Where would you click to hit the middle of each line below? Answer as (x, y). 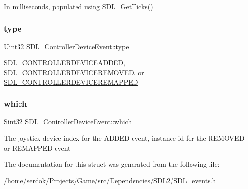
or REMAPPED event (37, 147)
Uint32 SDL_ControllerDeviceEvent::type (67, 46)
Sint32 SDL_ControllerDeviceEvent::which (68, 122)
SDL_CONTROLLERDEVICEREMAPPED (71, 82)
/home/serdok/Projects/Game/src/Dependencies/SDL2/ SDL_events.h (110, 180)
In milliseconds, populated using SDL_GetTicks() (78, 6)
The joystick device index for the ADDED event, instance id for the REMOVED (124, 138)
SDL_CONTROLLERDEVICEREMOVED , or (74, 72)
